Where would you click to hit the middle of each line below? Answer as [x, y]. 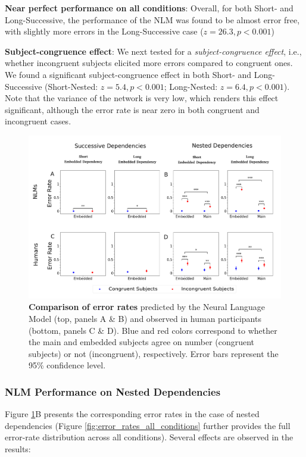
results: [18, 449]
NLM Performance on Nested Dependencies [113, 391]
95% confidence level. [67, 365]
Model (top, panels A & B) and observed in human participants [145, 319]
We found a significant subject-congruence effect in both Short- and [128, 74]
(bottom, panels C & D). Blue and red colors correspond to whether [153, 330]
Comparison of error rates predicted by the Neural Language [147, 307]
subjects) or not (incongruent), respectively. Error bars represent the [154, 353]
